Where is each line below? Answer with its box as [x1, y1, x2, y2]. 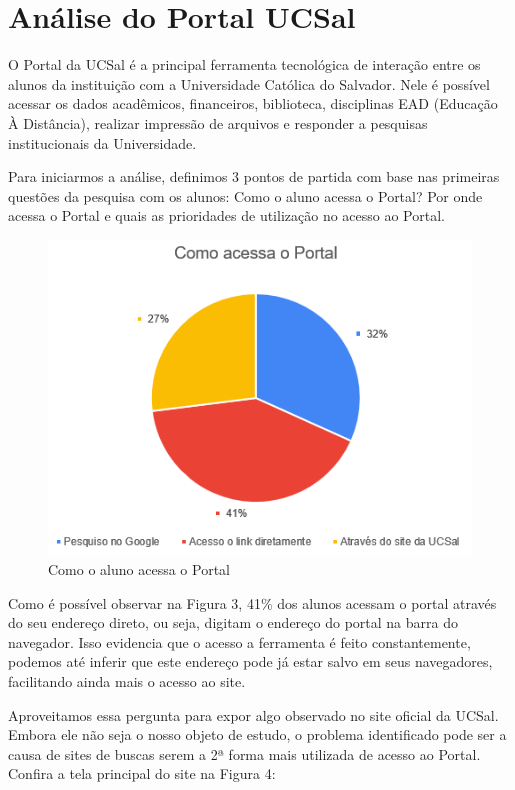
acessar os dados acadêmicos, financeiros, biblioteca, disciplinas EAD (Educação [8, 93, 498, 114]
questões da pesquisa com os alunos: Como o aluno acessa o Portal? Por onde [8, 185, 483, 206]
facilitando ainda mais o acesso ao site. [8, 670, 246, 691]
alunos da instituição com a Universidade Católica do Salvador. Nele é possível [8, 73, 490, 94]
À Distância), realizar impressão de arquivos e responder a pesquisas [8, 112, 428, 133]
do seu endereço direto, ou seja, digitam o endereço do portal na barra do [8, 612, 458, 633]
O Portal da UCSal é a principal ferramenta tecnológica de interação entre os [8, 54, 481, 75]
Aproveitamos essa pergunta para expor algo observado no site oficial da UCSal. [8, 704, 499, 725]
